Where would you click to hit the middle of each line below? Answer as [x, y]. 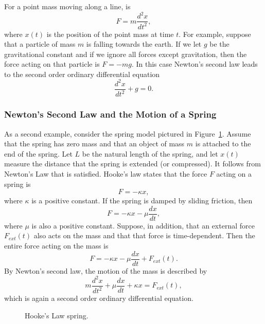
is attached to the [223, 144]
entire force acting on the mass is [56, 245]
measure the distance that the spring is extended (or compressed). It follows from [132, 164]
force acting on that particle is [52, 64]
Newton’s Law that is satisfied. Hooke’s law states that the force [106, 173]
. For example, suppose [215, 34]
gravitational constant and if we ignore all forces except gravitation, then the [126, 54]
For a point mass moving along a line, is [67, 6]
